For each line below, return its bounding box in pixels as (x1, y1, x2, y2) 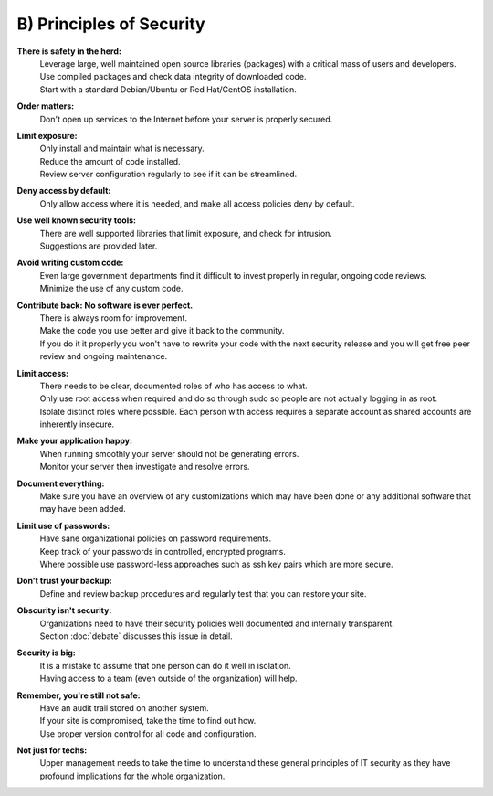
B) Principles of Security (16, 14, 205, 34)
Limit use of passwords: (16, 520, 110, 531)
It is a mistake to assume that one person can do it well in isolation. (39, 660, 291, 671)
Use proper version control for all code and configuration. (39, 727, 257, 739)
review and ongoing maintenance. (39, 351, 168, 362)
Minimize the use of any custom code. (39, 283, 184, 294)
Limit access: (16, 367, 69, 378)
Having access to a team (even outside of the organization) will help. (39, 673, 298, 685)
